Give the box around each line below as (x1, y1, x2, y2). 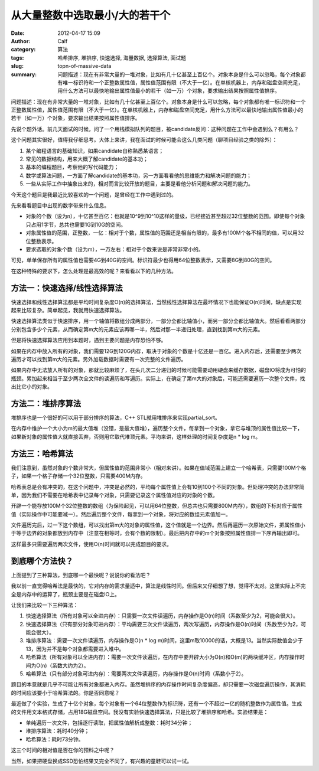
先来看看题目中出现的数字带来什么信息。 (11, 201, 109, 209)
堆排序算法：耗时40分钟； (25, 727, 90, 734)
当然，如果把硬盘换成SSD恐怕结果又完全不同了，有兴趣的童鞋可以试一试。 (11, 757, 193, 765)
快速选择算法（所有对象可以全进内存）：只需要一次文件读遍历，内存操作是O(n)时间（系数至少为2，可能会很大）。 (25, 612, 298, 619)
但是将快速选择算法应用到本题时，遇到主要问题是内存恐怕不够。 (11, 337, 167, 344)
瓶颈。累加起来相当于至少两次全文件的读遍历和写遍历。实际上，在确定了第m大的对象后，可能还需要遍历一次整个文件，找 (11, 375, 305, 382)
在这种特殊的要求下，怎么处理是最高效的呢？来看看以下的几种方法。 (11, 267, 177, 275)
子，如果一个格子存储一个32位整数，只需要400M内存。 (11, 472, 146, 479)
